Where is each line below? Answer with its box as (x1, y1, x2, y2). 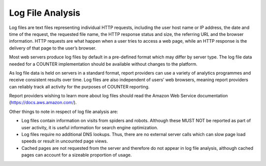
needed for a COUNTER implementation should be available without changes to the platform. (9, 61, 198, 67)
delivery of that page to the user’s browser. (9, 45, 97, 51)
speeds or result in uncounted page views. (21, 138, 108, 144)
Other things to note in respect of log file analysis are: (9, 109, 118, 114)
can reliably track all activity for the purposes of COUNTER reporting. (9, 83, 150, 89)
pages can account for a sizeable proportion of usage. (21, 152, 132, 158)
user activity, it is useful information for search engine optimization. (21, 124, 159, 130)
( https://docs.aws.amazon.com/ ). (9, 100, 77, 106)
